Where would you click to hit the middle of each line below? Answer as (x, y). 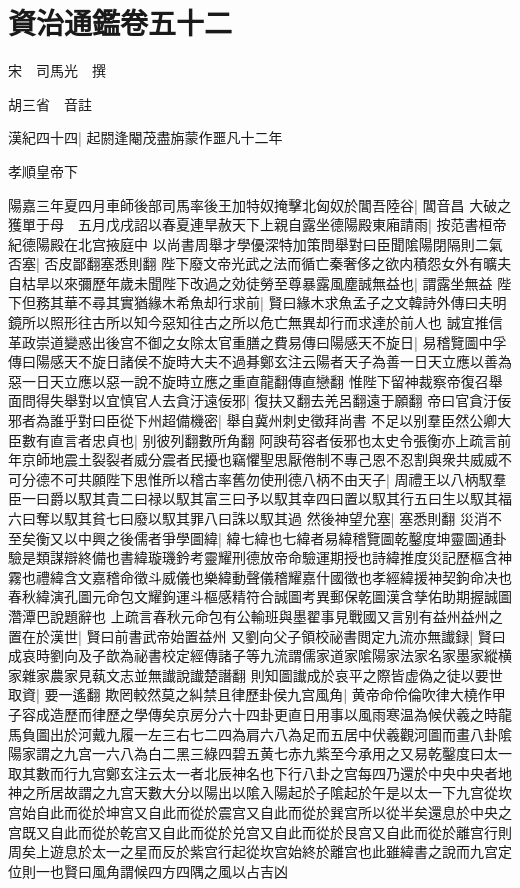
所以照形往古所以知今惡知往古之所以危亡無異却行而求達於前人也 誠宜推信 (262, 322)
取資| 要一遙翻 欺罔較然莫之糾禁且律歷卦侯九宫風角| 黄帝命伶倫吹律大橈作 (250, 694)
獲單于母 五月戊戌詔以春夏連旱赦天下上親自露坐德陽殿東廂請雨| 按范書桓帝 (257, 224)
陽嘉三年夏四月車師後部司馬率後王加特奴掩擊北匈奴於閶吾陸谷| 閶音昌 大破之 (260, 204)
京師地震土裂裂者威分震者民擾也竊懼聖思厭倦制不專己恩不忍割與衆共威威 (259, 459)
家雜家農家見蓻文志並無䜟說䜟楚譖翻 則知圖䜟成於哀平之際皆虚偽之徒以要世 (255, 674)
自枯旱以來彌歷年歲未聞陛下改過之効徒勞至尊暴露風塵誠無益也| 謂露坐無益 (250, 282)
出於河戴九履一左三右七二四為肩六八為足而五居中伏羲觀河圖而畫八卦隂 (280, 733)
